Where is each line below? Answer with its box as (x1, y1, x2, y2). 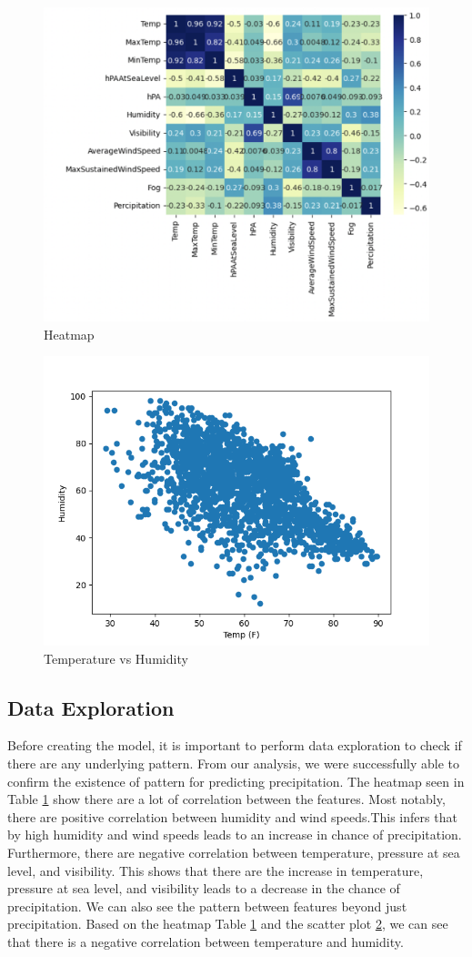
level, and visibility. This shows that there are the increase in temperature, (7, 860, 424, 880)
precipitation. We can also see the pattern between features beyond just (7, 896, 407, 915)
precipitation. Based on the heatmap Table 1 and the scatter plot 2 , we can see (7, 914, 448, 933)
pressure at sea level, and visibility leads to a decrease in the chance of (7, 879, 400, 898)
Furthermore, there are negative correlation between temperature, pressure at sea (7, 843, 460, 862)
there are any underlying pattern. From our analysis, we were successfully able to (7, 754, 460, 773)
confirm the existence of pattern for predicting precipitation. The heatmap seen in (7, 771, 465, 790)
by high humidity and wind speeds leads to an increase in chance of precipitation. (7, 825, 462, 844)
